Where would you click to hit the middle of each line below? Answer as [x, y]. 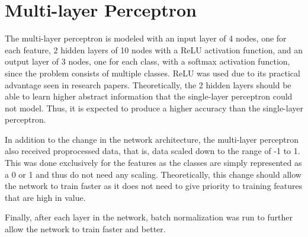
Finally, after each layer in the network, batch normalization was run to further [149, 217]
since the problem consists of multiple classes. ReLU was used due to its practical [153, 73]
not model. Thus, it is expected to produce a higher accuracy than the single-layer [154, 108]
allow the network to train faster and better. [85, 229]
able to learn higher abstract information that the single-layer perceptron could [149, 96]
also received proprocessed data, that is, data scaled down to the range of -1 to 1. [153, 151]
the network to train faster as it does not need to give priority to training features [154, 186]
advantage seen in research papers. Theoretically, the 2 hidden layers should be [148, 84]
